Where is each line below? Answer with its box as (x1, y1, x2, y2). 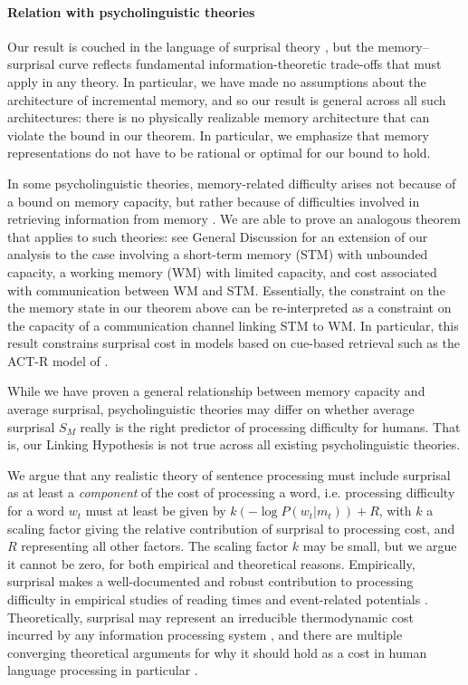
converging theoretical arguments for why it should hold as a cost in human (7, 642, 427, 661)
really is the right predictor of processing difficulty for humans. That (80, 417, 461, 436)
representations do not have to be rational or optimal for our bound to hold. (7, 143, 431, 162)
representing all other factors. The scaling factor (21, 536, 289, 555)
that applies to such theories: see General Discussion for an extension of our (7, 227, 428, 246)
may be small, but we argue (302, 536, 457, 555)
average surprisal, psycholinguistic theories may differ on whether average (7, 400, 415, 419)
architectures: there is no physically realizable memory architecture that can (7, 108, 430, 127)
